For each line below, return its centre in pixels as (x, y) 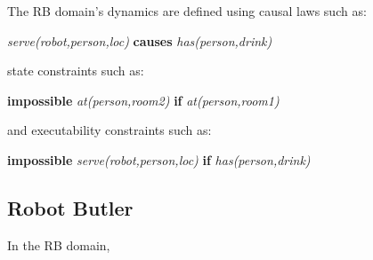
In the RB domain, (59, 244)
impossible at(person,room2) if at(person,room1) (143, 100)
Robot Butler (70, 207)
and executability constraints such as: (109, 130)
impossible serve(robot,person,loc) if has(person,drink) (159, 159)
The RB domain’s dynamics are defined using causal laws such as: (187, 11)
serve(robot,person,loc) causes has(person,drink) (140, 40)
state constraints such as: (76, 71)
